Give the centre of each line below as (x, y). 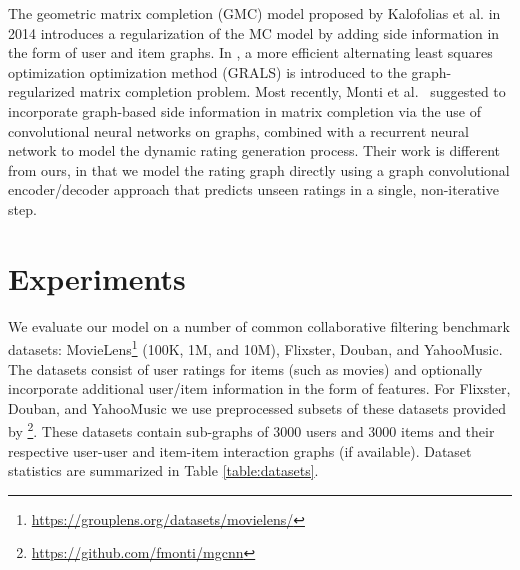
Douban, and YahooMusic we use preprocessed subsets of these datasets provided (257, 407)
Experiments (97, 277)
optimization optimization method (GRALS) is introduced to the (207, 71)
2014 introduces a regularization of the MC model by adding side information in (254, 32)
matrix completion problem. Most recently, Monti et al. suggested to (292, 91)
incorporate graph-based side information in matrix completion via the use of (244, 110)
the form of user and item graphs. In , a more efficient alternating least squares (250, 52)
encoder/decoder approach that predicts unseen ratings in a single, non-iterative (253, 189)
